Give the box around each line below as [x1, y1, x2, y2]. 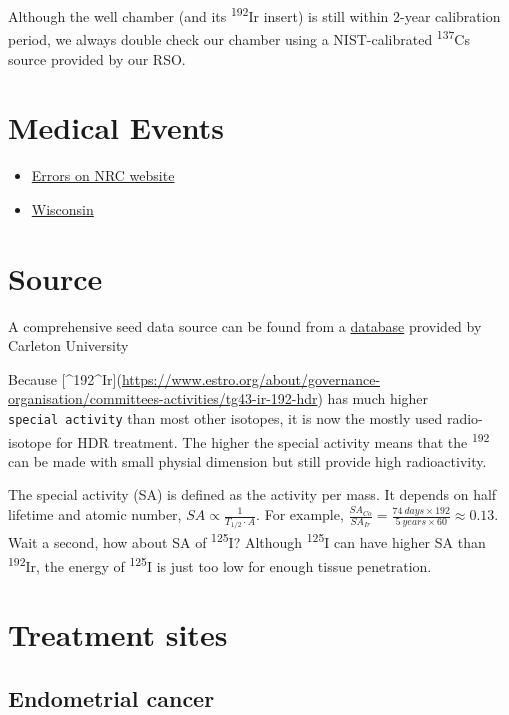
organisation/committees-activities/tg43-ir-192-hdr [8, 388, 318, 409]
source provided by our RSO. [8, 48, 186, 69]
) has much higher [317, 388, 429, 409]
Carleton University [8, 335, 129, 356]
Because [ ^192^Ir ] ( [8, 368, 122, 389]
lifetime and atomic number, [8, 504, 182, 524]
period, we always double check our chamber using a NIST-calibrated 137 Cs [8, 26, 470, 49]
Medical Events [8, 107, 225, 148]
